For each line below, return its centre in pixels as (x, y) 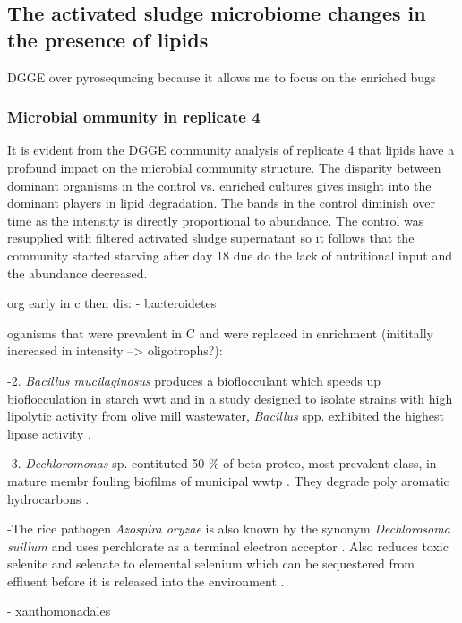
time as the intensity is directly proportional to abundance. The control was (216, 220)
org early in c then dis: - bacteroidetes (112, 303)
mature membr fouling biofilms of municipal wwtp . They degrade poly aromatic (228, 480)
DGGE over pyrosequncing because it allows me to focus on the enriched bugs (222, 77)
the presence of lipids (108, 39)
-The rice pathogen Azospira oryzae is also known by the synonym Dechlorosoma (229, 529)
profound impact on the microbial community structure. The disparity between (224, 167)
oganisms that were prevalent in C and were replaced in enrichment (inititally (220, 333)
